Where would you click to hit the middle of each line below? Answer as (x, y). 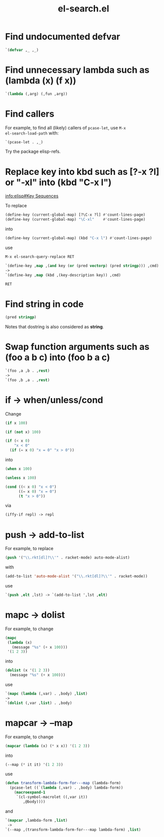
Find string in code (44, 304)
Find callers (30, 114)
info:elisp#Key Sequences (32, 196)
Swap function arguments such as (77, 347)
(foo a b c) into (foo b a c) (58, 357)
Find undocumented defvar (63, 37)
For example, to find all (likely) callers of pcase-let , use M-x (66, 128)
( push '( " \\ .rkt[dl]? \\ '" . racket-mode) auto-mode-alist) (68, 558)
